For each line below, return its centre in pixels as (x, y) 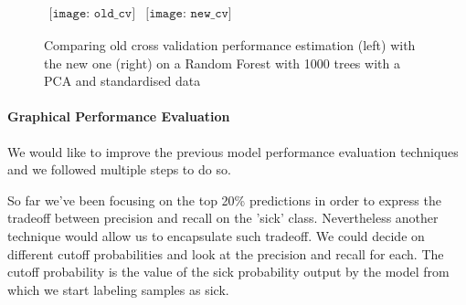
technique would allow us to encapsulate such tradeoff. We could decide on (216, 235)
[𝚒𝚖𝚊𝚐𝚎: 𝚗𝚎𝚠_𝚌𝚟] (189, 14)
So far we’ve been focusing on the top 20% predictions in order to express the (224, 200)
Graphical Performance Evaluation (119, 116)
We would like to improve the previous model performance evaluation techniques (233, 151)
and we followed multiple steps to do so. (119, 169)
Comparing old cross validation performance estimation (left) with (230, 45)
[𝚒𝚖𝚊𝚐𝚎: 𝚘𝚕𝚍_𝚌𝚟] (92, 14)
